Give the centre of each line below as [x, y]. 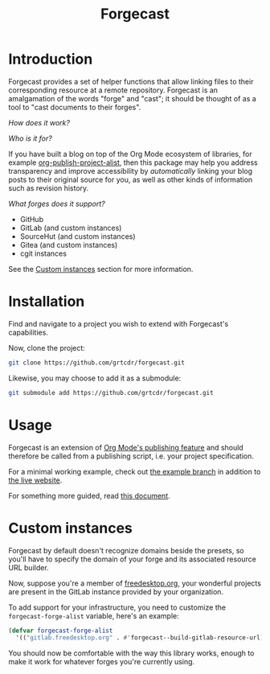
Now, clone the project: [47, 347]
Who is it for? [30, 138]
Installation [47, 302]
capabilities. [28, 332]
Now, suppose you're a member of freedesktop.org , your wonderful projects [135, 583]
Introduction [51, 59]
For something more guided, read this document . [89, 495]
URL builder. [29, 567]
